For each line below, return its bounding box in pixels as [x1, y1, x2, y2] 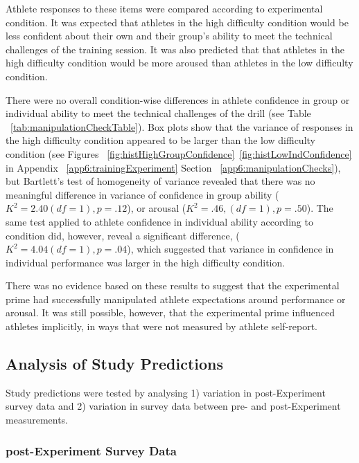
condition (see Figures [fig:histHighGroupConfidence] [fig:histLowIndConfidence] [6, 146, 352, 161]
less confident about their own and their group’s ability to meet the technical [6, 28, 333, 43]
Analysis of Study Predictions [6, 353, 224, 374]
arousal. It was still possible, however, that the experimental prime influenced [6, 305, 335, 320]
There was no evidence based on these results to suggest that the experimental [6, 278, 340, 293]
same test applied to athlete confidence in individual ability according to [6, 214, 313, 228]
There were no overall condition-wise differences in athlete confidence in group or [6, 92, 350, 107]
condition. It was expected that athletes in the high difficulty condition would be [6, 15, 349, 29]
